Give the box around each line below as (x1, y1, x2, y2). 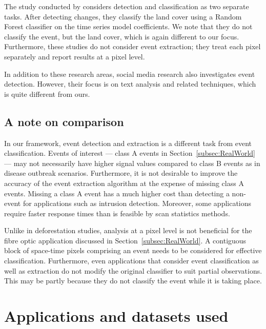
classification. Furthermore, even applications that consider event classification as (4, 255, 259, 266)
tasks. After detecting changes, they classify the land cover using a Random (4, 11, 242, 22)
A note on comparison (4, 113, 124, 129)
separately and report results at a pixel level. (4, 51, 145, 61)
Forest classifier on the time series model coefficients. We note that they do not (4, 21, 253, 32)
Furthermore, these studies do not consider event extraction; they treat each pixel (4, 41, 261, 52)
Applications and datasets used (4, 305, 229, 326)
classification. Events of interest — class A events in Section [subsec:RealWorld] (4, 148, 255, 158)
